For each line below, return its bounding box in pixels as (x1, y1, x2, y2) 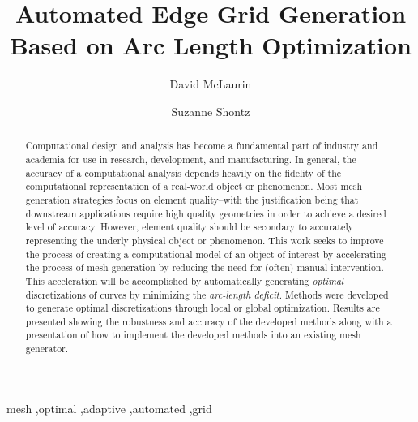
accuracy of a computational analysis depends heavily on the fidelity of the (25, 166, 342, 179)
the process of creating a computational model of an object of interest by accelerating (25, 247, 386, 261)
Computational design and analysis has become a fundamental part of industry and (25, 139, 378, 153)
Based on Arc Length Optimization (10, 28, 412, 62)
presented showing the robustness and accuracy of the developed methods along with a (25, 314, 392, 328)
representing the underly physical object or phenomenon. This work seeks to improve (25, 233, 384, 247)
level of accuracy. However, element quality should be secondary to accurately (25, 220, 353, 234)
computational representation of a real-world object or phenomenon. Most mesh (25, 179, 363, 193)
